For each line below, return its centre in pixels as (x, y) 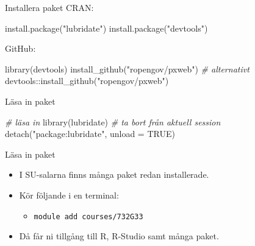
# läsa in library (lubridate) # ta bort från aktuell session (113, 121)
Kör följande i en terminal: (69, 195)
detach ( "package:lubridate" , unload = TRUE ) (90, 134)
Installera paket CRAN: (49, 7)
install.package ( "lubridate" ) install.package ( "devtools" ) (106, 28)
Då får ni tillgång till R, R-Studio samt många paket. (119, 236)
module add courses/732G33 (88, 216)
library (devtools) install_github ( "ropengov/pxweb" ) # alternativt (127, 69)
